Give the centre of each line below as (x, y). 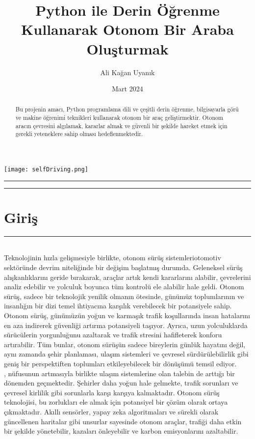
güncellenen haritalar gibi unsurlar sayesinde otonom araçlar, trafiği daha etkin (123, 421)
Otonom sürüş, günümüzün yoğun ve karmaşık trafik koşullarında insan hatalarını (127, 316)
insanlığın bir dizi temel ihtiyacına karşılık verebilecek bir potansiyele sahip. (118, 306)
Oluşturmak (127, 48)
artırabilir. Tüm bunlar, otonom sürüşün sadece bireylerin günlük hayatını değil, (125, 344)
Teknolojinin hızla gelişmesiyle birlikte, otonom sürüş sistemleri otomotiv (113, 258)
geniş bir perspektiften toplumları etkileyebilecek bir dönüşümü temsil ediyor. (120, 364)
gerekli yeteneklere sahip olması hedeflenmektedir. (79, 134)
